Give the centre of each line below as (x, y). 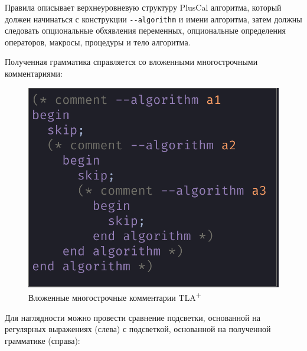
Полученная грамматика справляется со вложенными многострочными (131, 62)
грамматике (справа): (43, 340)
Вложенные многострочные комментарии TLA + (115, 297)
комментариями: (34, 73)
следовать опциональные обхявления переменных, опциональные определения (145, 30)
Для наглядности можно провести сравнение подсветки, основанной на (133, 317)
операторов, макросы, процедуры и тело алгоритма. (98, 42)
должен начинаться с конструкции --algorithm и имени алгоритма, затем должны (153, 19)
